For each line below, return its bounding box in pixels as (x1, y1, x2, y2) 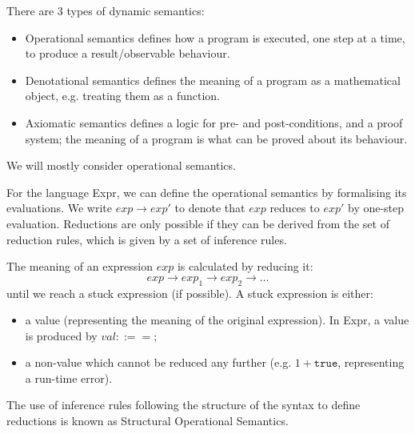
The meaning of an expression (6, 258, 153, 275)
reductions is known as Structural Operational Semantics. (6, 412, 289, 429)
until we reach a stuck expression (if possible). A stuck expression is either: (6, 284, 373, 301)
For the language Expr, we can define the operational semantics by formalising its (6, 183, 407, 200)
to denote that (174, 199, 245, 216)
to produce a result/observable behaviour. (25, 45, 230, 62)
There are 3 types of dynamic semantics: (6, 2, 205, 18)
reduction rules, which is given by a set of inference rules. (6, 231, 287, 247)
